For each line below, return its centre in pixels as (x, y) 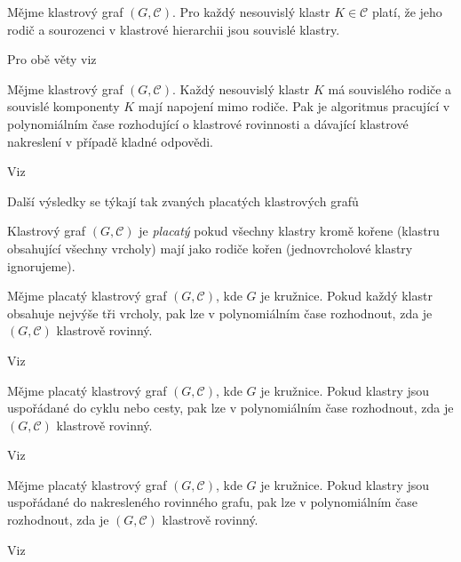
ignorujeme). (41, 265)
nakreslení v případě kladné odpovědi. (110, 141)
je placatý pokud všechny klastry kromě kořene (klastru (289, 231)
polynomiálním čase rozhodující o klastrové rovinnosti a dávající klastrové (208, 123)
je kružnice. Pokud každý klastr (346, 296)
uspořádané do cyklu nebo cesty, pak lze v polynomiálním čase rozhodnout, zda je (230, 408)
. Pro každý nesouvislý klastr (251, 12)
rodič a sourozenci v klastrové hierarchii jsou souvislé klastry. (174, 29)
